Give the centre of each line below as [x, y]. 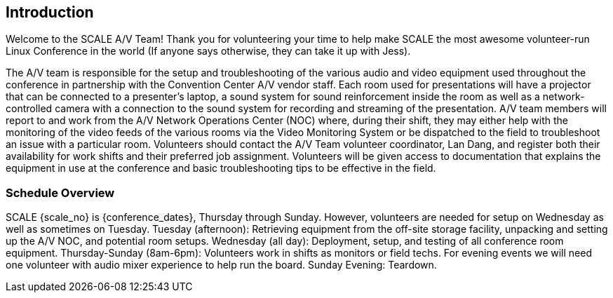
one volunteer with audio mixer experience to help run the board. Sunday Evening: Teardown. [221, 265]
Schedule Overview [60, 192]
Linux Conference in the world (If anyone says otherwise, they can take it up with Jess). [208, 51]
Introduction [50, 12]
